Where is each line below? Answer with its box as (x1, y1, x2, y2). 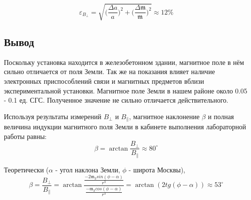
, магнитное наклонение (129, 111, 200, 121)
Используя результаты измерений (4, 111, 101, 121)
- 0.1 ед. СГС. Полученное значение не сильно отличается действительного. (4, 95, 229, 105)
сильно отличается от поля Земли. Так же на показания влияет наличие (4, 66, 215, 77)
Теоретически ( (4, 164, 49, 174)
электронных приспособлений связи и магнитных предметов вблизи (4, 76, 204, 86)
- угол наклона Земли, (55, 164, 120, 174)
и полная (208, 111, 234, 121)
